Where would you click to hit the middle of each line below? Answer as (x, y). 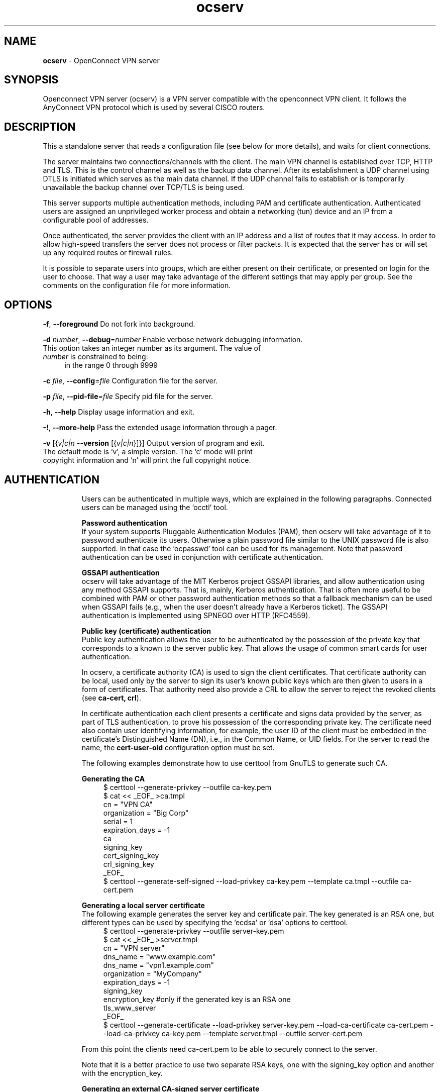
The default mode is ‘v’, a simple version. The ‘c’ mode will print (148, 452)
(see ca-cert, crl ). (111, 698)
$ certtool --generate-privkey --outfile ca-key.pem (187, 787)
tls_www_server (130, 1008)
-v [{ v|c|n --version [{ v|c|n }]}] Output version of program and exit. (154, 443)
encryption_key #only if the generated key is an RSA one (197, 999)
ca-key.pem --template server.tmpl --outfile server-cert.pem (262, 1033)
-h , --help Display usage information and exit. (119, 412)
